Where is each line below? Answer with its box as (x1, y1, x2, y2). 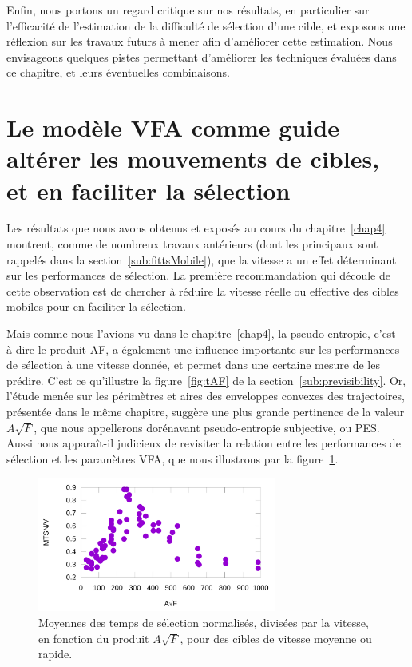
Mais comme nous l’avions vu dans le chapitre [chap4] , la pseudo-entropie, (6, 325, 370, 342)
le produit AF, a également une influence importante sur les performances (38, 340, 400, 357)
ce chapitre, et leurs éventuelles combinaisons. (6, 64, 230, 81)
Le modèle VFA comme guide (6, 111, 339, 144)
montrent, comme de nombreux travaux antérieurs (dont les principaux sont (6, 236, 378, 252)
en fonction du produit (38, 629, 149, 646)
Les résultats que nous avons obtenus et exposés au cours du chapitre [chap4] (6, 220, 386, 236)
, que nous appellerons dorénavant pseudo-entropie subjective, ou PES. (34, 419, 380, 435)
